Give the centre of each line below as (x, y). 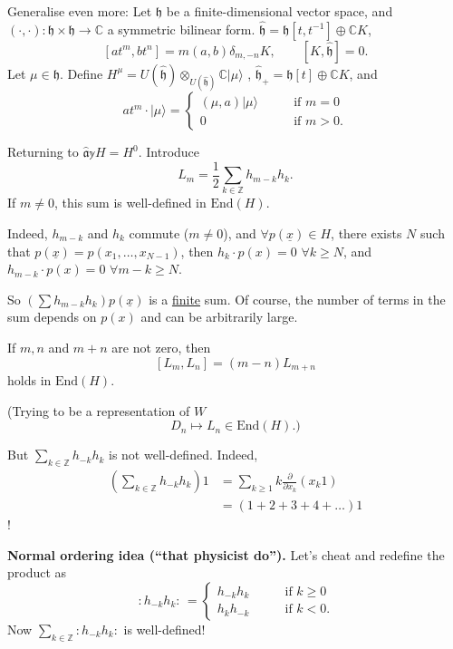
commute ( (159, 232)
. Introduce (169, 151)
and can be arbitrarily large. (219, 317)
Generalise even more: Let (80, 11)
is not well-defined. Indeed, (183, 455)
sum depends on (52, 317)
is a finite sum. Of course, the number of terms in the (297, 299)
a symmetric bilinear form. (181, 29)
